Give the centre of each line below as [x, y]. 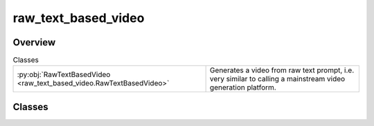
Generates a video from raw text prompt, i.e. [282, 70]
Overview [34, 42]
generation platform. [243, 87]
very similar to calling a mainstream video [277, 79]
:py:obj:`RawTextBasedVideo [64, 74]
